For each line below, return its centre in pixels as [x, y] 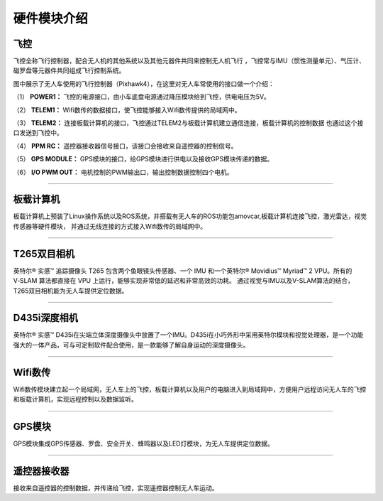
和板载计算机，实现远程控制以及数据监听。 [75, 399]
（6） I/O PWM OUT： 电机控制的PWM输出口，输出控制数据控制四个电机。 [123, 172]
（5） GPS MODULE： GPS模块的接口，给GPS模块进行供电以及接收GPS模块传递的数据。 [143, 159]
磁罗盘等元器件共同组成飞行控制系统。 [69, 70]
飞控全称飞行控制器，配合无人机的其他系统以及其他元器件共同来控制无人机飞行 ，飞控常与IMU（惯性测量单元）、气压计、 [189, 61]
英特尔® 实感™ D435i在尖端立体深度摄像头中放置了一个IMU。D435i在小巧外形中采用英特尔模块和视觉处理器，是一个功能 [188, 335]
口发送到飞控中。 [38, 133]
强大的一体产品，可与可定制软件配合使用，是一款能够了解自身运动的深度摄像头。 [131, 345]
